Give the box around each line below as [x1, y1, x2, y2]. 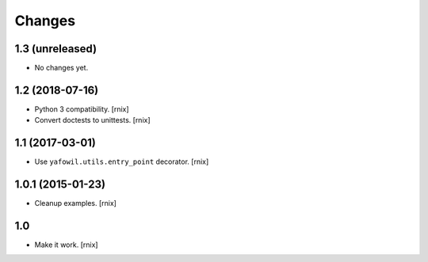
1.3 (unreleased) [14, 42, 97, 55]
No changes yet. [34, 63, 89, 73]
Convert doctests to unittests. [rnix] [34, 116, 151, 125]
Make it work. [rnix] [34, 240, 98, 249]
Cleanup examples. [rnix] [34, 199, 117, 208]
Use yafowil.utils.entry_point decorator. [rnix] [34, 157, 209, 166]
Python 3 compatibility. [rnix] [34, 104, 130, 114]
